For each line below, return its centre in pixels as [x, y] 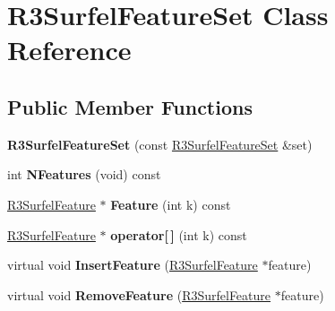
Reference [69, 50]
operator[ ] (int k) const [179, 234]
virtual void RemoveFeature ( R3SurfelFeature [139, 294]
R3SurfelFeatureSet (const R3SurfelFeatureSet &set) [160, 144]
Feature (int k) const [171, 204]
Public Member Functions [130, 106]
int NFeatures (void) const [84, 174]
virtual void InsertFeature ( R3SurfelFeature [133, 265]
